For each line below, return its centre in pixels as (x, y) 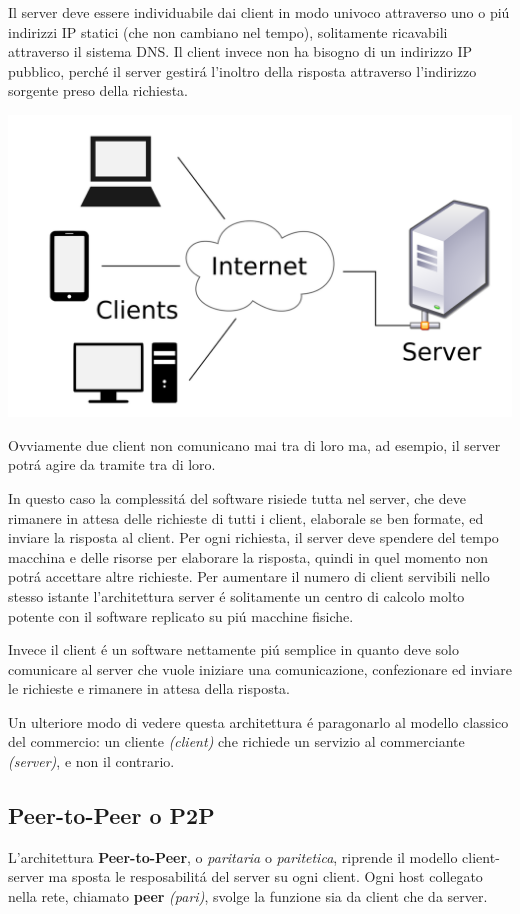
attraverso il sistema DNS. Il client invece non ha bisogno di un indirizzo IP (240, 51)
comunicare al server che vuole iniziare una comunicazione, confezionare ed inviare (260, 668)
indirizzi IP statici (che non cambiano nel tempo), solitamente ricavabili (228, 31)
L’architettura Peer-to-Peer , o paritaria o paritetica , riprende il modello (233, 856)
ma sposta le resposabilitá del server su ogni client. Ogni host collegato (265, 876)
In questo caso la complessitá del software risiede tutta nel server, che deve (237, 497)
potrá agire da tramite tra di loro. (112, 464)
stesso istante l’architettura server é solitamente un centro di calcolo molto (236, 595)
